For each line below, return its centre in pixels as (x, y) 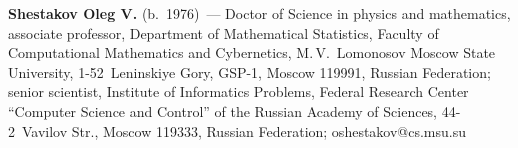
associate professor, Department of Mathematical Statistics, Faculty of (223, 32)
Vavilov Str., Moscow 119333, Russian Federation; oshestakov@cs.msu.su (244, 130)
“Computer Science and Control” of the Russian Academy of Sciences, (223, 110)
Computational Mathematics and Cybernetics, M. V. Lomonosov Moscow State (252, 52)
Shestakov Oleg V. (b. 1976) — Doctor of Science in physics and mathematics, (259, 13)
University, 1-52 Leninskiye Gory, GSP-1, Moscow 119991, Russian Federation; (249, 71)
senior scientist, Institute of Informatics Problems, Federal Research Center (238, 91)
